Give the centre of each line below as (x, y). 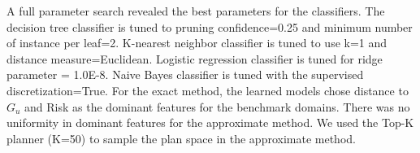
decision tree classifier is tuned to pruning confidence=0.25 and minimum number (210, 26)
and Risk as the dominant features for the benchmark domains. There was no (217, 106)
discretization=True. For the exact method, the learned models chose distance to (208, 90)
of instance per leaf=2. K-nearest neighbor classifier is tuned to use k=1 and (197, 43)
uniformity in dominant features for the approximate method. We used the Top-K (210, 122)
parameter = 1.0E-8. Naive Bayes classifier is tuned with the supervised (185, 74)
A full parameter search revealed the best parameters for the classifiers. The (196, 11)
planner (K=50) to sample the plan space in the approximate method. (181, 138)
